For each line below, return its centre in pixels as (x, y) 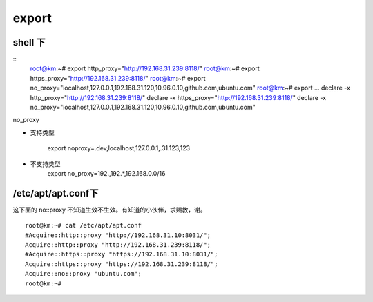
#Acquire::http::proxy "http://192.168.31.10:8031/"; (118, 235)
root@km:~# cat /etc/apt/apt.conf (83, 225)
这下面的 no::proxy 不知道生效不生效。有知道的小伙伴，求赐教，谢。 (109, 210)
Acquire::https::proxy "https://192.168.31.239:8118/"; (122, 264)
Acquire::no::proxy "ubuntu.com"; (83, 274)
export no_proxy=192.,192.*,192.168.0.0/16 (106, 173)
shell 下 (29, 42)
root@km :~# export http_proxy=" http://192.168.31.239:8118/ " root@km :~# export (145, 68)
